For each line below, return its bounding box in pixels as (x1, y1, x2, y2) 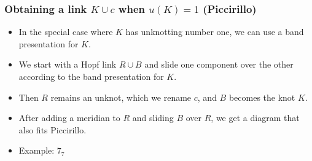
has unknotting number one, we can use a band (125, 25, 304, 38)
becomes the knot (228, 90, 295, 103)
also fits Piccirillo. (18, 123, 87, 136)
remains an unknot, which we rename (50, 90, 192, 103)
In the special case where (18, 25, 113, 38)
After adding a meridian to (18, 111, 120, 124)
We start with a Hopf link (18, 58, 117, 71)
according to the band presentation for (18, 70, 164, 82)
